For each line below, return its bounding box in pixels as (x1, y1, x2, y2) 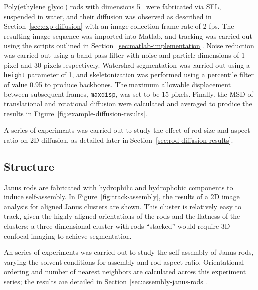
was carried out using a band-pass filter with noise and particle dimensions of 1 (4, 49, 245, 60)
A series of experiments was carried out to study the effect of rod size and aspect (4, 125, 250, 135)
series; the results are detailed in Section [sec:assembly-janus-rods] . (4, 276, 207, 286)
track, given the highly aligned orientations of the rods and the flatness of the (4, 211, 240, 221)
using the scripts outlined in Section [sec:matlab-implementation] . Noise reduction (4, 40, 254, 50)
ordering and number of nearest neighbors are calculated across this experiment (4, 266, 246, 277)
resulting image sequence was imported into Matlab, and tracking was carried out (4, 30, 252, 41)
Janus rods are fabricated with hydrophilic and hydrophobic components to (4, 182, 233, 192)
